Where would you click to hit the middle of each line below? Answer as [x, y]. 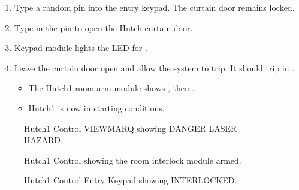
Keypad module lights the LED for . [81, 48]
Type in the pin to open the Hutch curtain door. [103, 27]
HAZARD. [43, 140]
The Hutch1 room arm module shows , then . [111, 88]
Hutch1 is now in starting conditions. [96, 108]
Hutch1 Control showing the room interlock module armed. [133, 160]
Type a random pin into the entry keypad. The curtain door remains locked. [154, 7]
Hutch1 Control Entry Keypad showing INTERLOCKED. [131, 180]
